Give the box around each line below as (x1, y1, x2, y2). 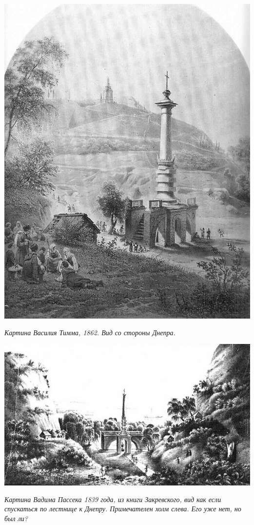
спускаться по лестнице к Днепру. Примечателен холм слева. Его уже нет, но (4, 504, 241, 514)
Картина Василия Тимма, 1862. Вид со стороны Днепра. (4, 327, 176, 337)
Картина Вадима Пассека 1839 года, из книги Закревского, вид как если (4, 494, 221, 504)
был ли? (4, 513, 28, 523)
